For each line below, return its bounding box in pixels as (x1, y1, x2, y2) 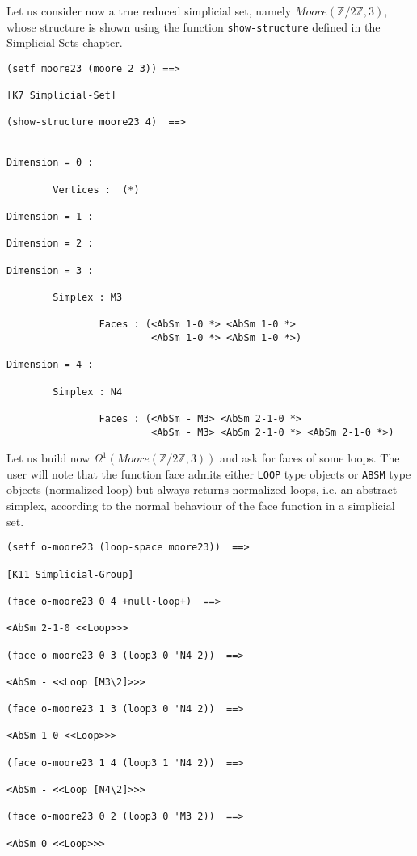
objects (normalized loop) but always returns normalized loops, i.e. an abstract (6, 481, 398, 498)
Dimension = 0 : (6, 157, 94, 169)
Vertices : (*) (53, 183, 140, 196)
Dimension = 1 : (6, 211, 94, 223)
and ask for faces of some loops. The (220, 449, 400, 466)
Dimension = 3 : (6, 264, 94, 276)
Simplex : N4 (53, 386, 123, 398)
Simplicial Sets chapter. (6, 34, 123, 51)
